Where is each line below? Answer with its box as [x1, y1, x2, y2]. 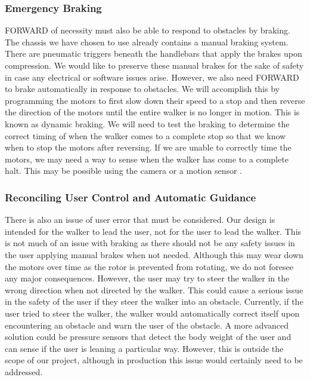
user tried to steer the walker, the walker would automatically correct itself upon [5, 307, 300, 319]
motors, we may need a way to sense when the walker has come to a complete [5, 152, 289, 165]
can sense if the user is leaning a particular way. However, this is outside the [5, 342, 284, 354]
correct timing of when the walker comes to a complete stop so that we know [5, 129, 286, 142]
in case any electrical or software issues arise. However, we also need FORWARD [5, 71, 299, 83]
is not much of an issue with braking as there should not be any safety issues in [5, 237, 295, 249]
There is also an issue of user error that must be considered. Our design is [5, 213, 275, 226]
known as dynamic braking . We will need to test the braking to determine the [5, 117, 290, 130]
